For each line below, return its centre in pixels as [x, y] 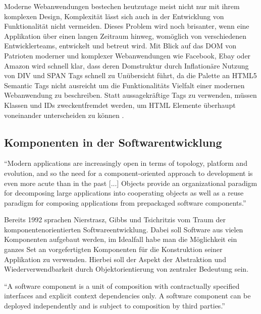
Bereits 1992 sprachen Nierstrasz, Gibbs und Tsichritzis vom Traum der [115, 219]
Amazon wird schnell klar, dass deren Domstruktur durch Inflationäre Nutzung [126, 65]
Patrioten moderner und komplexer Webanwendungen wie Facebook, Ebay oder [127, 55]
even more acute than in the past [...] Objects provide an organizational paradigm [131, 183]
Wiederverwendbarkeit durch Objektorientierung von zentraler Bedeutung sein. [126, 269]
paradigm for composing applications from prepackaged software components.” [125, 202]
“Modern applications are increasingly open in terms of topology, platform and [126, 163]
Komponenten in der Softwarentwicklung [113, 142]
